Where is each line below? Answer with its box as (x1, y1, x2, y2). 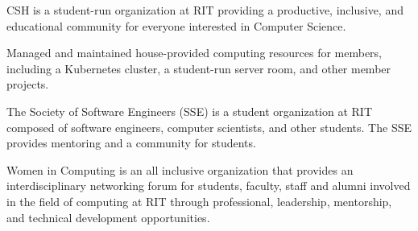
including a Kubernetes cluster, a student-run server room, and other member (6, 60, 391, 76)
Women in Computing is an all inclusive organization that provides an (6, 161, 354, 178)
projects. (6, 76, 49, 93)
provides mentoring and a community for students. (6, 134, 256, 151)
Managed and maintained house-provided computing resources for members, (6, 44, 383, 61)
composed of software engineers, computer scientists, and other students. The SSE (6, 118, 412, 135)
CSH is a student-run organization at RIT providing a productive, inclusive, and (6, 2, 404, 18)
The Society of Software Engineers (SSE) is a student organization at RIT (6, 102, 372, 119)
